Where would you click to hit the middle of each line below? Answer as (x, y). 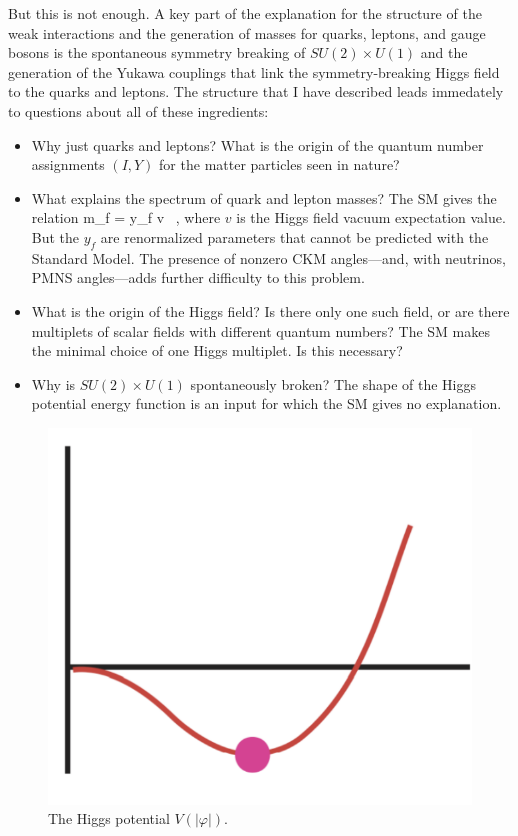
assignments (68, 164)
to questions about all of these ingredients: (138, 110)
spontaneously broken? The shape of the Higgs (333, 383)
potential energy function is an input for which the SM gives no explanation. (266, 403)
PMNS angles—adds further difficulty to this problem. (198, 277)
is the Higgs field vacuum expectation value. (371, 217)
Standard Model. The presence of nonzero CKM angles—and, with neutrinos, (268, 257)
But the (55, 236)
